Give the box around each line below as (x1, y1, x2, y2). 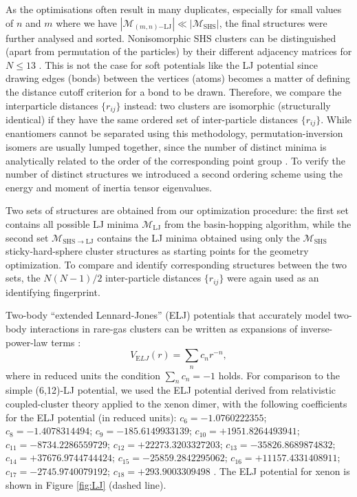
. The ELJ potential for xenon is (213, 463, 350, 478)
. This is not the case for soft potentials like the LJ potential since (39, 57, 318, 72)
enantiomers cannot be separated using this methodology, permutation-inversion (6, 126, 343, 140)
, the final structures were (219, 15, 327, 30)
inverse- (300, 321, 333, 336)
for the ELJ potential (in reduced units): (6, 410, 177, 424)
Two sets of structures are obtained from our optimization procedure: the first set (6, 203, 349, 218)
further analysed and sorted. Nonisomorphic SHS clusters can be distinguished (6, 30, 336, 45)
